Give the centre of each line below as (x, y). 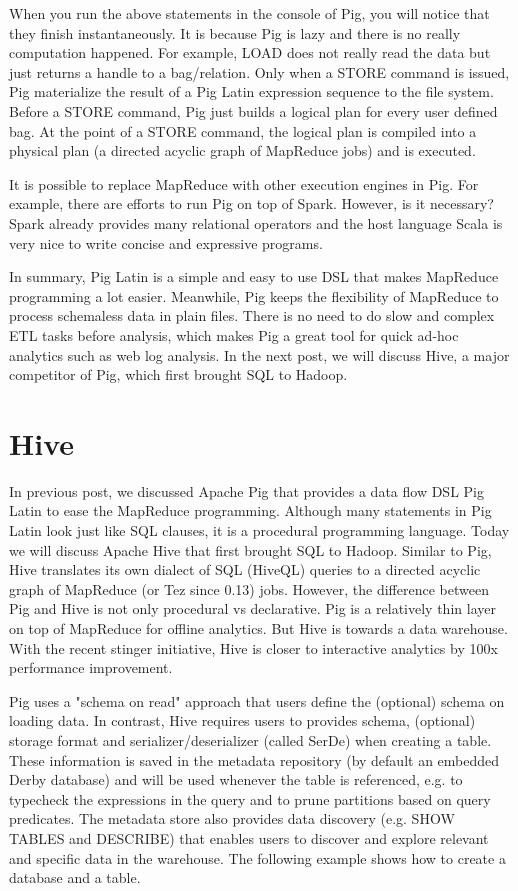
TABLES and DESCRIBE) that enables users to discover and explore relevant (249, 837)
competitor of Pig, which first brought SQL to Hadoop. (178, 374)
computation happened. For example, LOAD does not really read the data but (250, 52)
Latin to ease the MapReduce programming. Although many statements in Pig (250, 510)
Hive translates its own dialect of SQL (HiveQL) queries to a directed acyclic (245, 569)
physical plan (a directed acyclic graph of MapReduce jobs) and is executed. (242, 150)
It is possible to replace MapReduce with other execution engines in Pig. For (244, 183)
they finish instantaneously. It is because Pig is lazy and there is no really (235, 32)
